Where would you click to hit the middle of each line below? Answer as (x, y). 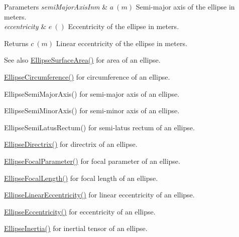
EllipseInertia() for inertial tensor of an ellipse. (76, 228)
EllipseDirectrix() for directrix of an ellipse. (71, 144)
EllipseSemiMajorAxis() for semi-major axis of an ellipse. (92, 93)
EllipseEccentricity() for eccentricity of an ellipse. (80, 211)
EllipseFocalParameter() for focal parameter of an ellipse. (92, 161)
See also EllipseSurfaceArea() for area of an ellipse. (82, 60)
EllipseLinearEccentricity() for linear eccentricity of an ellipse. (99, 195)
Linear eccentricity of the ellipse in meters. (122, 43)
